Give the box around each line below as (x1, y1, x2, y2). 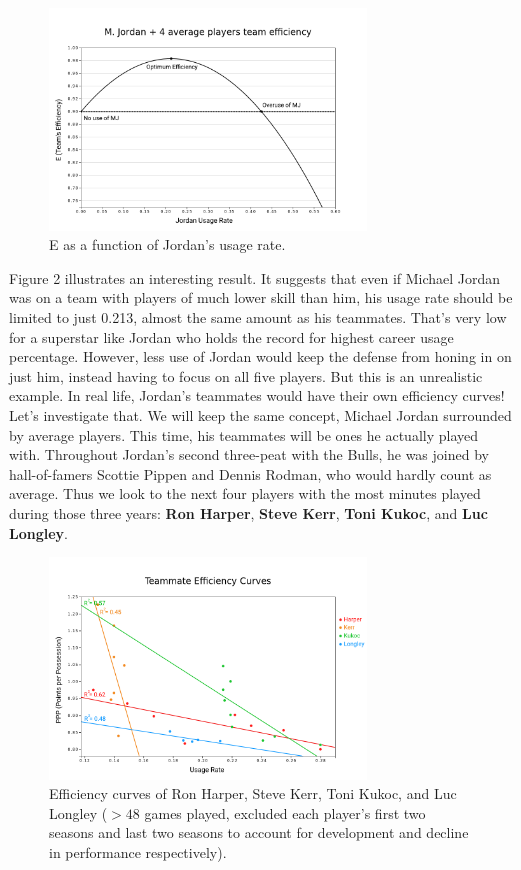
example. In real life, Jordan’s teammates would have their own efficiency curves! (9, 385, 505, 406)
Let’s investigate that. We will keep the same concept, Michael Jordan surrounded (9, 404, 512, 425)
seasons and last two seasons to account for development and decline (49, 822, 469, 843)
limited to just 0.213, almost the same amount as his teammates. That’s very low (9, 306, 507, 327)
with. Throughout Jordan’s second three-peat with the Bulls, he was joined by (9, 444, 489, 465)
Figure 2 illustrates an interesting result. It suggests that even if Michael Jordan (9, 267, 501, 288)
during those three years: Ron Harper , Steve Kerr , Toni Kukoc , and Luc (9, 502, 488, 523)
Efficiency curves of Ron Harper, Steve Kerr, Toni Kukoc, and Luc (49, 783, 457, 804)
